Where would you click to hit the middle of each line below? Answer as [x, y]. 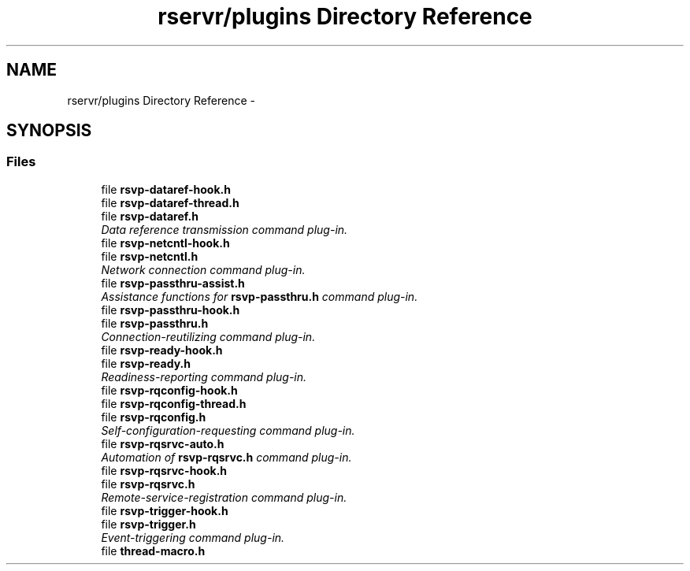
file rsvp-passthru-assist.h [173, 283]
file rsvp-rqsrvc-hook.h [164, 470]
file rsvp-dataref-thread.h [170, 202]
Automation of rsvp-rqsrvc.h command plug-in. [226, 457]
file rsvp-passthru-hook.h [171, 310]
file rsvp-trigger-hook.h [165, 510]
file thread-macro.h [153, 551]
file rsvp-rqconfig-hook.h [169, 390]
